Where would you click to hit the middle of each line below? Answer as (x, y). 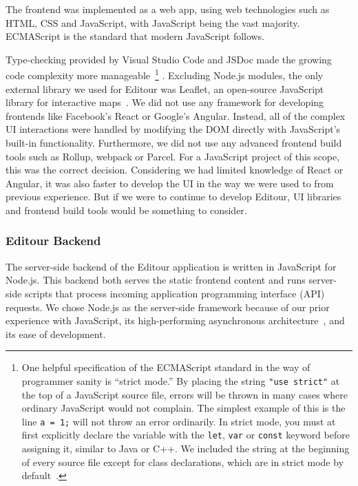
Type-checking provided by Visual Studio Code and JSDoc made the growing (169, 59)
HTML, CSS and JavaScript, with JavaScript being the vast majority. (153, 22)
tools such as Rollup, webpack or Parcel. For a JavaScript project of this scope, (173, 156)
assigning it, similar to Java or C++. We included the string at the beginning (186, 448)
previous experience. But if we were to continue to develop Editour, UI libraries (173, 197)
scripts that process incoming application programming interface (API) (175, 293)
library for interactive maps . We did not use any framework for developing (165, 102)
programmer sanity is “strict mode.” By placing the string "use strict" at (181, 380)
